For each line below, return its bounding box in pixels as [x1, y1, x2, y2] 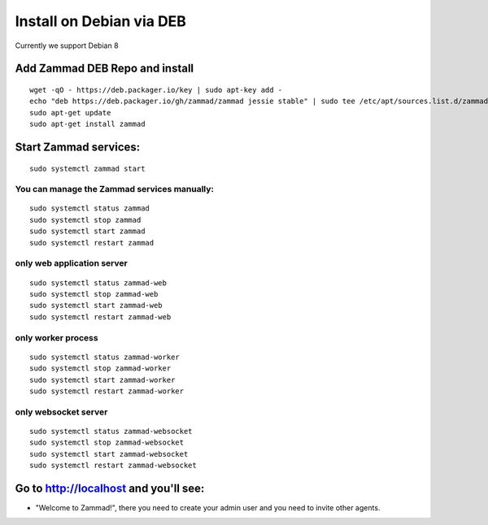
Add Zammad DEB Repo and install [15, 62, 194, 76]
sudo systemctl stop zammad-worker [29, 364, 172, 373]
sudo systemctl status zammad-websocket [29, 427, 193, 436]
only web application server [15, 258, 128, 269]
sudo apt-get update [29, 108, 111, 117]
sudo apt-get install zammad [29, 119, 146, 129]
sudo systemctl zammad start [29, 163, 146, 173]
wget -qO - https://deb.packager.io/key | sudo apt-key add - [29, 85, 283, 94]
